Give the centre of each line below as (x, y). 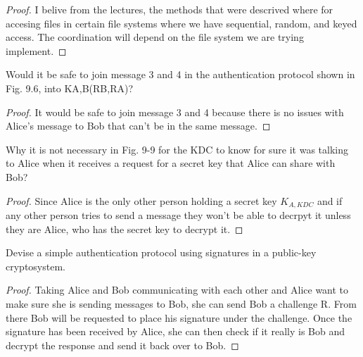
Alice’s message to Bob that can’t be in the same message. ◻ (138, 126)
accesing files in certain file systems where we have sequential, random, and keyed (181, 23)
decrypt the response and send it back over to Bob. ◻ (122, 345)
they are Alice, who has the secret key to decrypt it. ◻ (125, 228)
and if (330, 200)
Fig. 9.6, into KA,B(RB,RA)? (70, 88)
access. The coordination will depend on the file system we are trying (155, 37)
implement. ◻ (36, 50)
